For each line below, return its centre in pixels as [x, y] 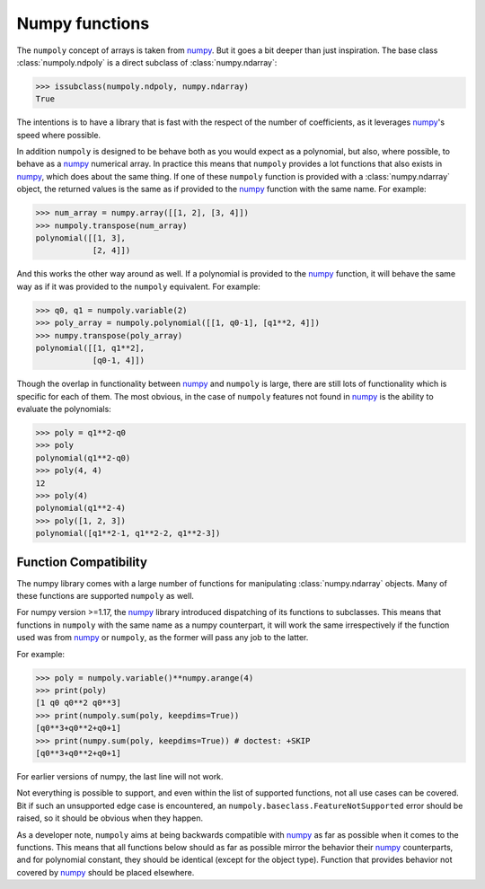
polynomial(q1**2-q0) [83, 458]
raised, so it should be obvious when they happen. [110, 818]
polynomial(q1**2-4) [80, 508]
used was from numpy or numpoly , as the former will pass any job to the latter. [163, 638]
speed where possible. [59, 135]
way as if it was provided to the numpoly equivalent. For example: [138, 286]
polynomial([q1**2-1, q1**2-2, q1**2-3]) [128, 533]
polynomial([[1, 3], [80, 238]
